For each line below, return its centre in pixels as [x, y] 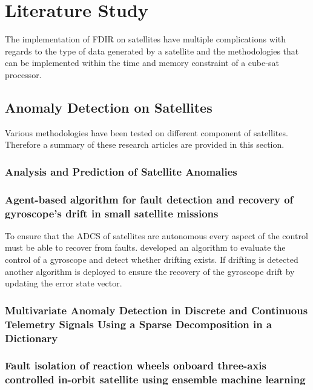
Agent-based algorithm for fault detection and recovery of [149, 199]
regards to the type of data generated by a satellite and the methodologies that [152, 51]
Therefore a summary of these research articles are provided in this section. [145, 144]
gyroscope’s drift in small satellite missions [112, 213]
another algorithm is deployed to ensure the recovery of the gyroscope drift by [150, 271]
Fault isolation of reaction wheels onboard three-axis [136, 365]
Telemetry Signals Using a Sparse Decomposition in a [139, 324]
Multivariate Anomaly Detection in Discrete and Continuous [156, 310]
